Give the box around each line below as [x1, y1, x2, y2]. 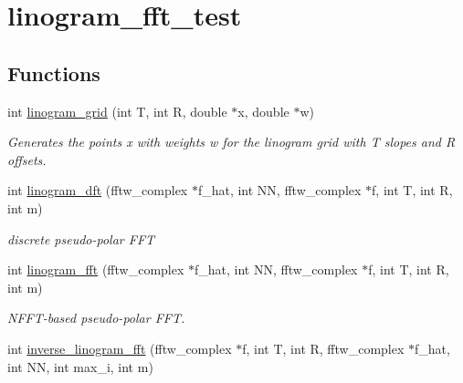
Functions [7, 58, 100, 87]
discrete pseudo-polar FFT [7, 229, 155, 248]
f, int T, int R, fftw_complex [242, 338, 405, 357]
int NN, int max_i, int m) [7, 357, 153, 376]
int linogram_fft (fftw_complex [7, 260, 184, 279]
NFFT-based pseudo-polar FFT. [7, 308, 185, 327]
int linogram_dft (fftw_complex [7, 181, 188, 200]
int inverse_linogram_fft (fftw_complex [7, 338, 232, 357]
